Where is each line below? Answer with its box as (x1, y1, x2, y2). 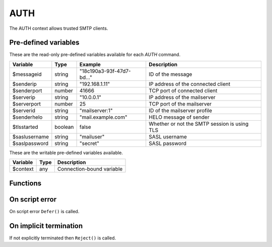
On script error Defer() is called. (9, 208, 80, 214)
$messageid (12, 71, 42, 78)
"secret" (79, 139, 99, 146)
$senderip (12, 80, 37, 87)
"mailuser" (79, 133, 105, 140)
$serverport (12, 100, 41, 107)
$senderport (12, 87, 42, 94)
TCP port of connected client (149, 87, 218, 94)
